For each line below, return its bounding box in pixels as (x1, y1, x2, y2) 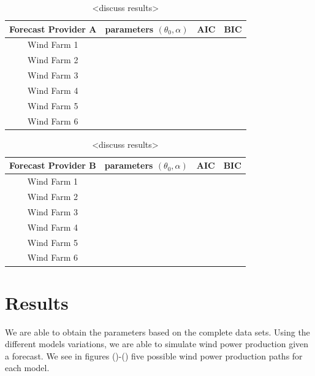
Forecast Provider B (9, 159, 96, 172)
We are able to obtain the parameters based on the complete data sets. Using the (5, 325, 310, 338)
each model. (5, 361, 50, 374)
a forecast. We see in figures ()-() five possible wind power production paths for (5, 349, 303, 362)
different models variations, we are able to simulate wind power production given (5, 337, 309, 350)
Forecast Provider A (9, 22, 97, 35)
